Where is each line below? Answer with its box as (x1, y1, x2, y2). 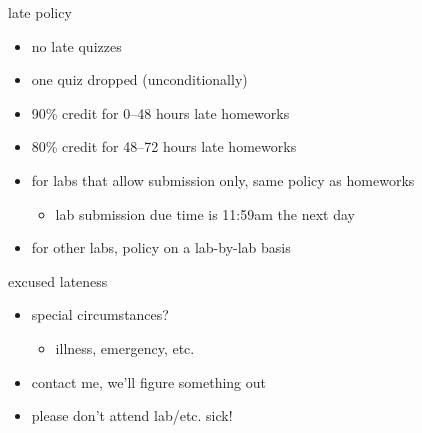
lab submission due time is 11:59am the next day (55, 203, 355, 224)
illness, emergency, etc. (55, 337, 195, 358)
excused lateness (8, 270, 108, 291)
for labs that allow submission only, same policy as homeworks (31, 169, 415, 190)
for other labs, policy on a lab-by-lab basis (31, 237, 291, 258)
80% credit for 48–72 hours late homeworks (31, 136, 297, 157)
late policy (8, 2, 72, 22)
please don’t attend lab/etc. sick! (31, 405, 233, 426)
